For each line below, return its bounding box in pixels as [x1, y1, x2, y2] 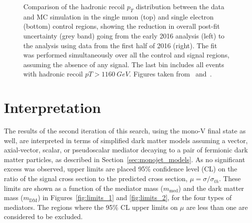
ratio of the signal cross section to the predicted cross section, [4, 173, 188, 184]
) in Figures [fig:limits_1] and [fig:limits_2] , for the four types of [37, 192, 232, 203]
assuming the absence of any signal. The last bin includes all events [23, 59, 224, 69]
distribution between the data [136, 1, 224, 11]
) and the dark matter [178, 183, 244, 193]
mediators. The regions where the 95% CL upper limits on [4, 202, 178, 212]
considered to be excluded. [4, 211, 83, 222]
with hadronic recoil [23, 69, 83, 79]
